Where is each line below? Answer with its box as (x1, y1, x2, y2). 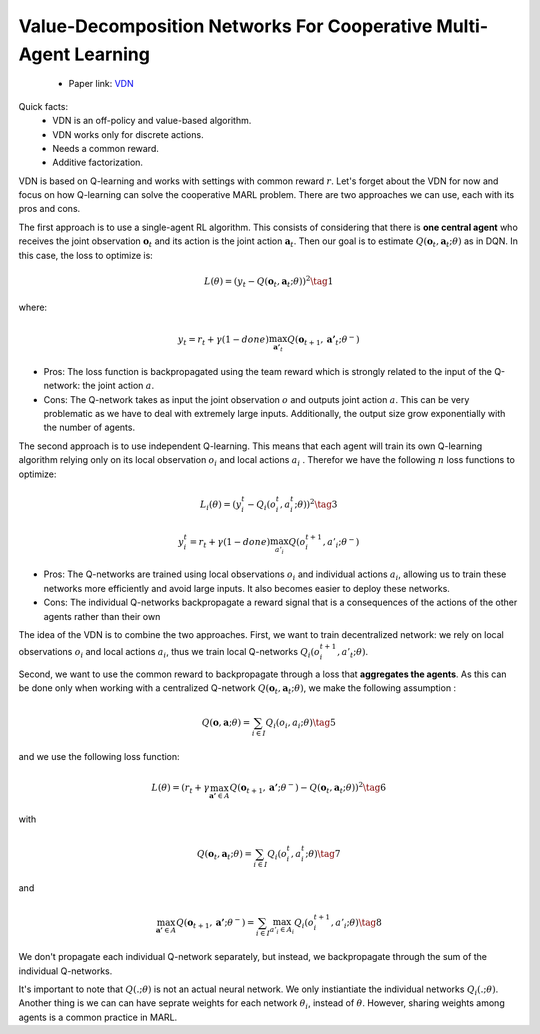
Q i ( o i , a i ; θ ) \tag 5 (265, 716, 337, 730)
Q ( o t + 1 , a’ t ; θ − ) (286, 332, 360, 347)
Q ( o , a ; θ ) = (201, 716, 251, 728)
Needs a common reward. (52, 142, 160, 154)
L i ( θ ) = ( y (200, 498, 242, 512)
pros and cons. (18, 203, 81, 215)
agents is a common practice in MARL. (18, 1011, 178, 1023)
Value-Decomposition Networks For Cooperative (18, 15, 433, 37)
